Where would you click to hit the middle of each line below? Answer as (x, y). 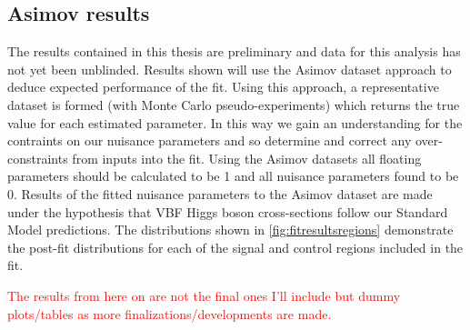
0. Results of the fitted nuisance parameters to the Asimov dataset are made (220, 193)
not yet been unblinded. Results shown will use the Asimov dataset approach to (230, 69)
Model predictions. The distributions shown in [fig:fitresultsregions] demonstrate (230, 230)
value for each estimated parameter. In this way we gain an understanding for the (235, 122)
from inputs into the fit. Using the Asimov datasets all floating (247, 158)
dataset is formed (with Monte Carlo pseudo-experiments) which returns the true (234, 104)
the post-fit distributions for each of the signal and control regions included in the (235, 247)
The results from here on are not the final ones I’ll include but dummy (204, 295)
